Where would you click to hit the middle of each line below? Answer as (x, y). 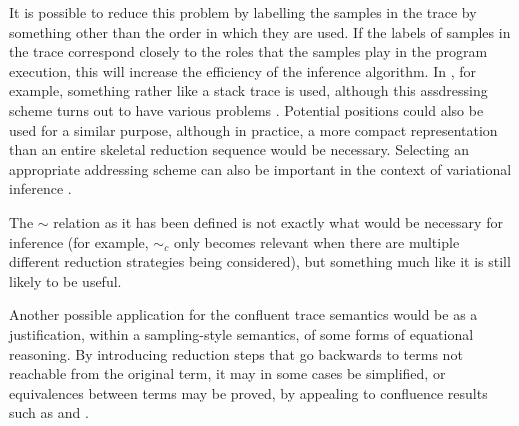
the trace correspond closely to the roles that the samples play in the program (248, 51)
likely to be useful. (65, 280)
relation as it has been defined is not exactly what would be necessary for (278, 221)
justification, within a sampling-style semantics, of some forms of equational (241, 333)
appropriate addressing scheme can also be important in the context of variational (260, 168)
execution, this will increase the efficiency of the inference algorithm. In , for (242, 70)
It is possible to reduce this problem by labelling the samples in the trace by (243, 12)
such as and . (49, 412)
